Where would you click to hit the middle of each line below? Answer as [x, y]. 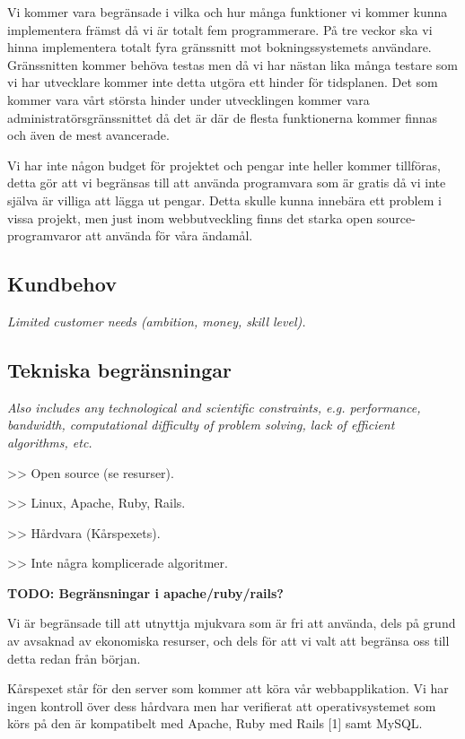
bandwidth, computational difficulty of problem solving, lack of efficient [201, 425]
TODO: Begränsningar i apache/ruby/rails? [145, 592]
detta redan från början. [74, 658]
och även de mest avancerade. [88, 135]
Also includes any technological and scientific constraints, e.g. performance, [214, 407]
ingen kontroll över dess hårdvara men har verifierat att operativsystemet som [222, 705]
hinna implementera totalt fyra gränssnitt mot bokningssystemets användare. [219, 47]
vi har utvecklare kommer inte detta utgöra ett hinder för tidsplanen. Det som [223, 82]
